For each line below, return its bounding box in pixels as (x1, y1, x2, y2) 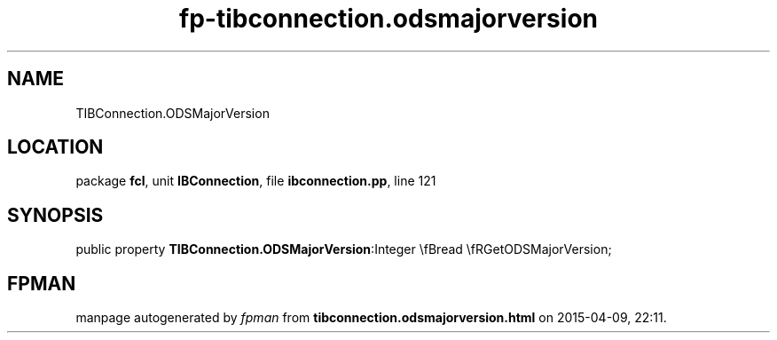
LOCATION (7, 136, 104, 159)
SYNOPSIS (7, 203, 104, 226)
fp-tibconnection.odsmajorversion (179, 4, 598, 34)
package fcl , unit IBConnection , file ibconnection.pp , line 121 (75, 173, 436, 189)
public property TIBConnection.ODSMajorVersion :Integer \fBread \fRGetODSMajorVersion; (75, 241, 612, 257)
